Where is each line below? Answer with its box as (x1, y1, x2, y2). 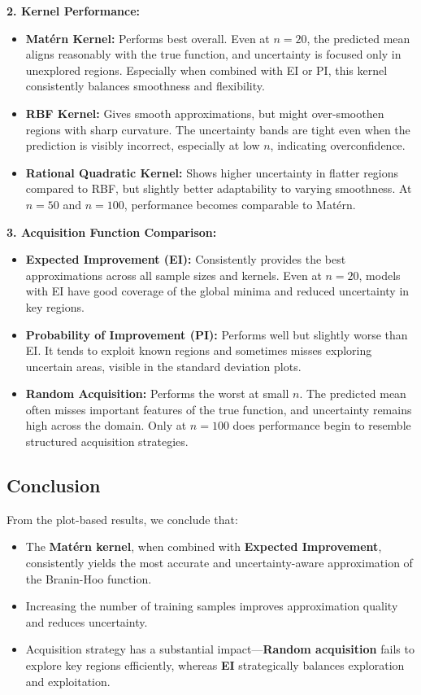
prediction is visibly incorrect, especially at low (25, 137, 260, 154)
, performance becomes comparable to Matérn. (124, 195, 356, 212)
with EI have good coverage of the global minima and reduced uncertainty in (25, 282, 410, 299)
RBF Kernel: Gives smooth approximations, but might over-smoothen (25, 104, 384, 121)
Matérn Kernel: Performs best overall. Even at (25, 29, 270, 46)
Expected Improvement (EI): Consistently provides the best (25, 251, 346, 268)
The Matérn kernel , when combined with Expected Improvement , (25, 538, 382, 555)
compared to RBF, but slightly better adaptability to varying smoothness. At (25, 180, 412, 197)
